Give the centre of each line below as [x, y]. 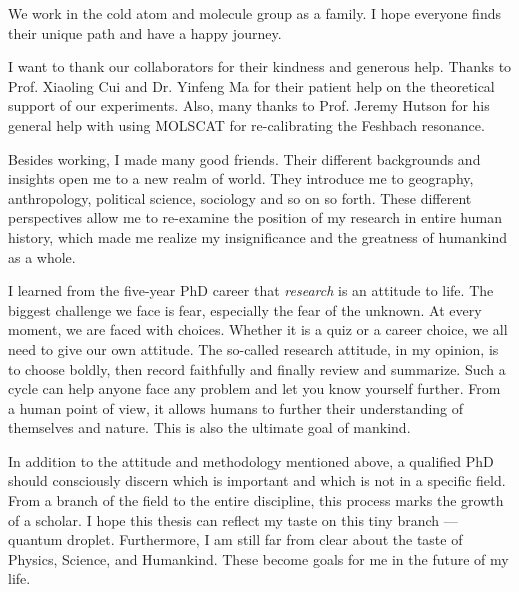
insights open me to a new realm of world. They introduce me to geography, [241, 178]
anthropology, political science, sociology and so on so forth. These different [240, 197]
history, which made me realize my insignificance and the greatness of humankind [257, 236]
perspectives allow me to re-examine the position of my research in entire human [255, 217]
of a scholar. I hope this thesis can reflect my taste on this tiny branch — [233, 519]
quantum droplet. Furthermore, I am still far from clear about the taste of [235, 539]
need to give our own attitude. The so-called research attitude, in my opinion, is [253, 348]
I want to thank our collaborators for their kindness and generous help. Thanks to [260, 66]
